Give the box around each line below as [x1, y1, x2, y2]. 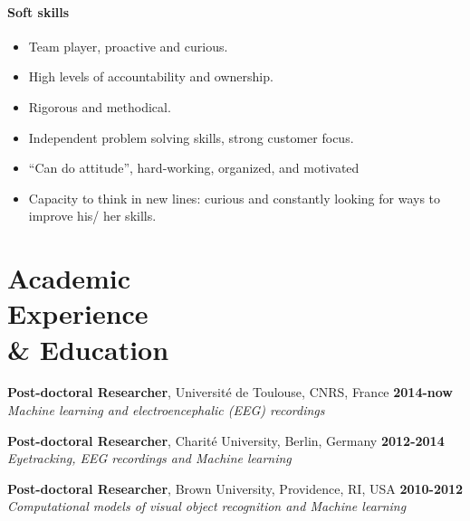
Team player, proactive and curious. [28, 36, 228, 55]
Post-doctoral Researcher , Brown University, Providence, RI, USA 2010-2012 [7, 478, 464, 497]
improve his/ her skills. [28, 206, 157, 225]
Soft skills [7, 2, 70, 21]
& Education [7, 330, 169, 367]
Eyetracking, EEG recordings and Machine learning [7, 449, 292, 468]
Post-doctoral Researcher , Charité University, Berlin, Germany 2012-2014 [7, 431, 445, 450]
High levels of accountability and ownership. [28, 67, 273, 86]
